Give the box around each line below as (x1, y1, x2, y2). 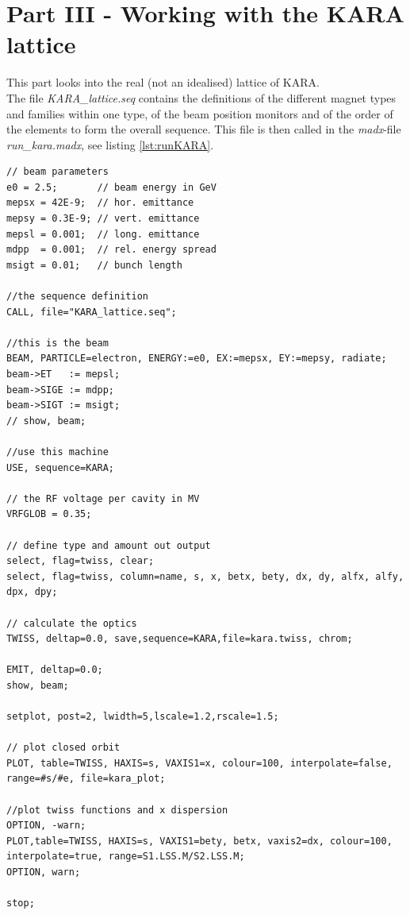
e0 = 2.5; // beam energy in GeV (6, 181, 216, 193)
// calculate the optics (6, 617, 137, 629)
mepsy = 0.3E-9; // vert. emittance (6, 213, 200, 225)
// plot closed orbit (6, 742, 121, 754)
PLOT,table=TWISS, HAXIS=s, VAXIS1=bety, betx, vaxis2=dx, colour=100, (6, 835, 393, 847)
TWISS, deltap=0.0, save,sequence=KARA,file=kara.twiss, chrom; (6, 633, 353, 645)
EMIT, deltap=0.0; (6, 664, 103, 676)
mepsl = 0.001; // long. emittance (6, 228, 200, 240)
